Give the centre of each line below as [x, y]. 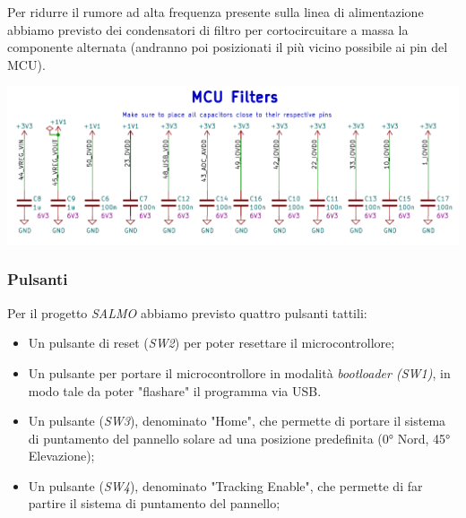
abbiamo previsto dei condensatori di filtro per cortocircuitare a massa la [208, 29]
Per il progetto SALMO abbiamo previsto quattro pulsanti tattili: [187, 312]
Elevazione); [61, 456]
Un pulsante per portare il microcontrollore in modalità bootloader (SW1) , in [239, 372]
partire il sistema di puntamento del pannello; [154, 503]
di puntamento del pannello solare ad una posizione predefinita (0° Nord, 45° [239, 438]
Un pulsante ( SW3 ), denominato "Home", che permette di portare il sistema [237, 421]
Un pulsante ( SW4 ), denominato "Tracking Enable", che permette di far [225, 485]
